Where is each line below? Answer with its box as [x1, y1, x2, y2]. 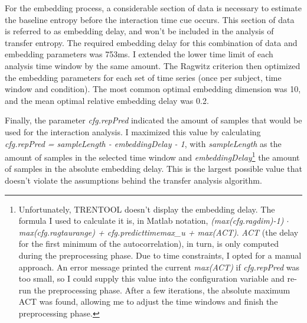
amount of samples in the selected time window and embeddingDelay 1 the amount [5, 149, 300, 163]
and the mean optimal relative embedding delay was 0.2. [5, 94, 209, 106]
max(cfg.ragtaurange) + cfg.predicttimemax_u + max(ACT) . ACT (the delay [18, 226, 299, 238]
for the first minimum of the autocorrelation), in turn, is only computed [18, 237, 279, 250]
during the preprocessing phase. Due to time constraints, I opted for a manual [18, 249, 302, 261]
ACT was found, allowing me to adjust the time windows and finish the [18, 295, 278, 308]
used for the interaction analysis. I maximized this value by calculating [5, 125, 261, 138]
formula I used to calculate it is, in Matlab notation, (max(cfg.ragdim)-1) [18, 214, 284, 227]
